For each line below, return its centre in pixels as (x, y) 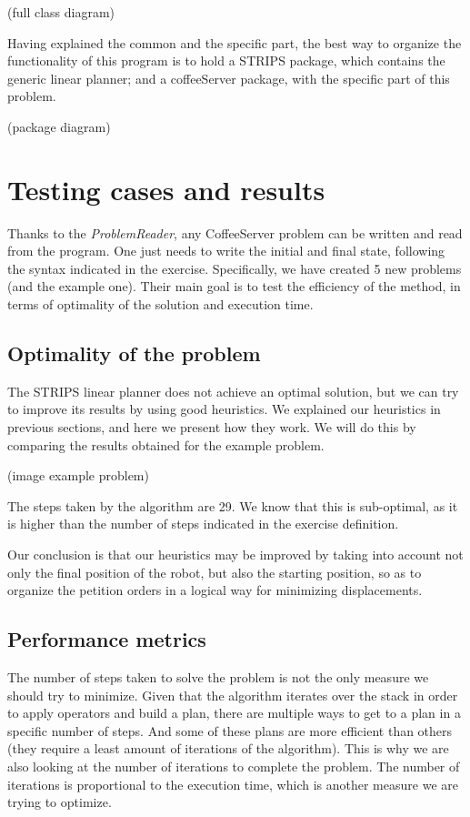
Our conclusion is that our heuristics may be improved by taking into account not (235, 555)
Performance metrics (107, 639)
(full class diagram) (61, 12)
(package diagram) (59, 126)
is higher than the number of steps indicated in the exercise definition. (203, 524)
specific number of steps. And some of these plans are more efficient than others (230, 730)
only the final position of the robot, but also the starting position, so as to (215, 572)
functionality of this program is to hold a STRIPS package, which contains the (226, 61)
